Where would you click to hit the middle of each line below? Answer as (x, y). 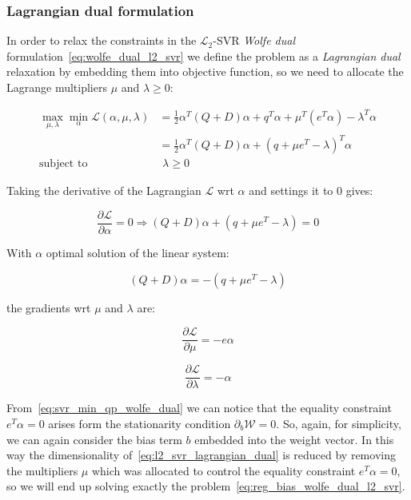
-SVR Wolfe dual (254, 40)
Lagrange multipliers (57, 87)
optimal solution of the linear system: (138, 253)
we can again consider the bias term (94, 439)
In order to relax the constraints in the (102, 40)
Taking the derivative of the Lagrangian (104, 190)
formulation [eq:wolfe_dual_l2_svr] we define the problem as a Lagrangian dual (204, 56)
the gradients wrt (49, 307)
